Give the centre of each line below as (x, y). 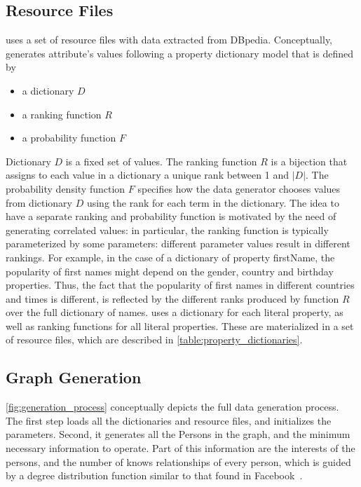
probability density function (66, 188)
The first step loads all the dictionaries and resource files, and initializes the (169, 420)
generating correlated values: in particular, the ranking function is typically (167, 229)
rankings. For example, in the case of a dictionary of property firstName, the (170, 257)
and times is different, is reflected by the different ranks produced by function (172, 298)
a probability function (69, 138)
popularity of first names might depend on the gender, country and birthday (170, 271)
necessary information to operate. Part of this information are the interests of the (180, 448)
